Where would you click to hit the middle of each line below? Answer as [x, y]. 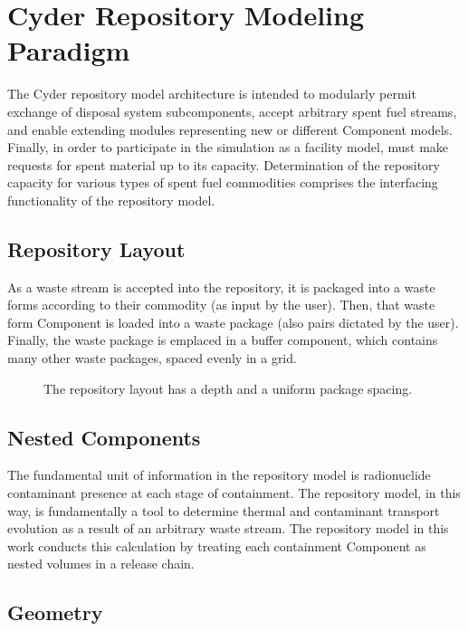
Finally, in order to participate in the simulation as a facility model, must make [228, 147]
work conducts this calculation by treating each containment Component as [217, 545]
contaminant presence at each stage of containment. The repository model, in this [234, 493]
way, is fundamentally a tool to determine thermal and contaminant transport [224, 510]
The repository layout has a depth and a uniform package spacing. [228, 388]
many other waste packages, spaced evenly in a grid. [152, 358]
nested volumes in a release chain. [101, 564]
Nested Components [104, 437]
